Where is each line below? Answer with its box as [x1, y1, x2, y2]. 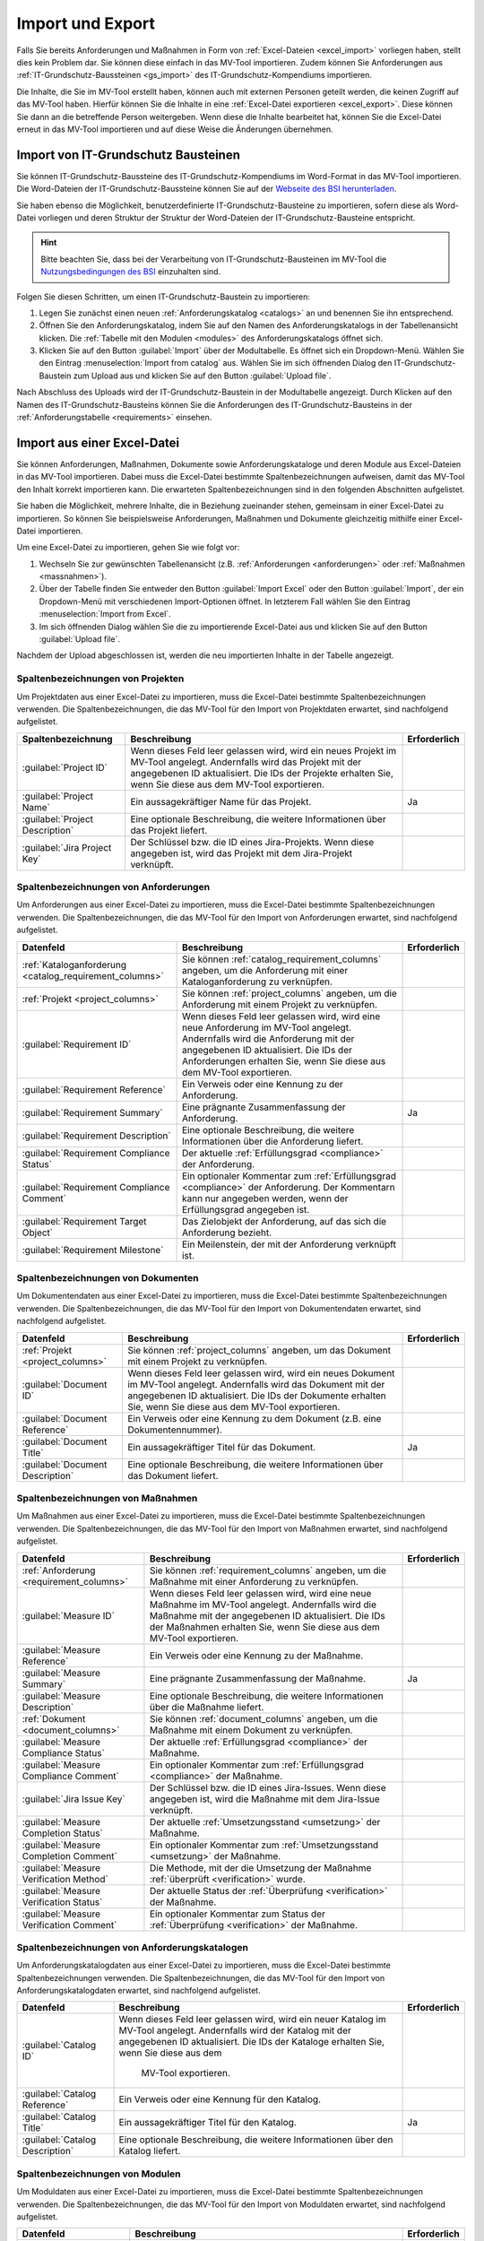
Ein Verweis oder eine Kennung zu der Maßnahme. [149, 1649, 364, 1662]
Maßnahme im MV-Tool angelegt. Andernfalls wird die [149, 1598, 376, 1611]
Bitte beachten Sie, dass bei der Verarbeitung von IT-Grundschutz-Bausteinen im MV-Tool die [40, 254, 387, 264]
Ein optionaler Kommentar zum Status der [149, 1908, 326, 1920]
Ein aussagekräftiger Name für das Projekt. [130, 795, 312, 808]
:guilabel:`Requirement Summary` [22, 1106, 163, 1119]
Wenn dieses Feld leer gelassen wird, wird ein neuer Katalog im [118, 2013, 386, 2026]
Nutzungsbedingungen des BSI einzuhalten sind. [40, 266, 221, 277]
